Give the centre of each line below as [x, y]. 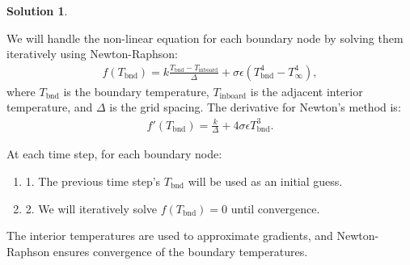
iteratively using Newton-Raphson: [92, 54]
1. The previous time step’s [93, 181]
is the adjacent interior [306, 91]
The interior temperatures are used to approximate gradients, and [170, 236]
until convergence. [275, 208]
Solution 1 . [37, 11]
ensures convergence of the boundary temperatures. [180, 251]
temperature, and [50, 107]
